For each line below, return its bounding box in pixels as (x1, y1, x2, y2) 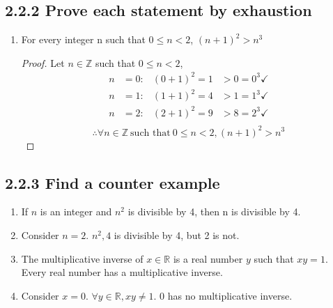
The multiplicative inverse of (21, 251, 144, 265)
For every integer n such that (21, 32, 146, 47)
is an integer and (40, 204, 112, 219)
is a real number (173, 251, 243, 265)
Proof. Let (21, 55, 65, 70)
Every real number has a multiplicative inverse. (21, 265, 223, 279)
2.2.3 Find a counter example (5, 171, 220, 193)
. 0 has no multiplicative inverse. (153, 288, 293, 302)
